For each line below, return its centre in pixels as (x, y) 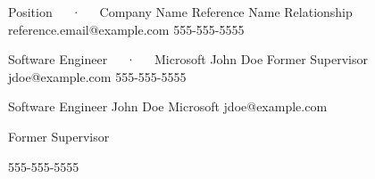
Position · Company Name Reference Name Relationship (180, 12)
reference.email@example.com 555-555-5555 (126, 29)
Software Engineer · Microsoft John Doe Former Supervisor (188, 59)
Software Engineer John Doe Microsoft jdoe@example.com (168, 106)
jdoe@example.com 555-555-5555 (97, 76)
